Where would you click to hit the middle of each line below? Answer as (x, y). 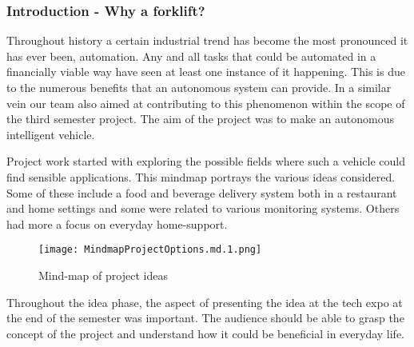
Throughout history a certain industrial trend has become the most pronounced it (207, 40)
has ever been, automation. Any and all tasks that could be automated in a (191, 56)
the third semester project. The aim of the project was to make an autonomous (200, 119)
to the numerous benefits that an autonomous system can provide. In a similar (199, 87)
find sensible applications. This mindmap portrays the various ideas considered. (201, 176)
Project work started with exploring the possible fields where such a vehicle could (206, 161)
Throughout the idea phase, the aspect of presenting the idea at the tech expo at (205, 302)
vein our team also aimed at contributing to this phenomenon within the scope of (206, 103)
